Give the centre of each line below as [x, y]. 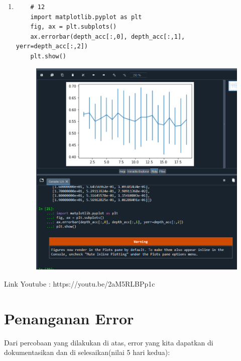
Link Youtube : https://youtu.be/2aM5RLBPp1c [80, 283]
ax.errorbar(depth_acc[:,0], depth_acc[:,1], [108, 36]
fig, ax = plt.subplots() [74, 27]
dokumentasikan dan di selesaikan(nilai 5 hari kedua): [87, 352]
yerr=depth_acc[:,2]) [52, 47]
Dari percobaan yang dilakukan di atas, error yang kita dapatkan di [109, 342]
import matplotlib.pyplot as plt [86, 17]
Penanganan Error [69, 318]
